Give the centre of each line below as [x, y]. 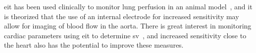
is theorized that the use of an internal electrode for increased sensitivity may [122, 16]
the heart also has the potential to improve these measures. [94, 45]
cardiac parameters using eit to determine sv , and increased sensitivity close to [125, 35]
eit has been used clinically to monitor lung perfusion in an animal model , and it [128, 6]
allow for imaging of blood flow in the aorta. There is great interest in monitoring [128, 26]
